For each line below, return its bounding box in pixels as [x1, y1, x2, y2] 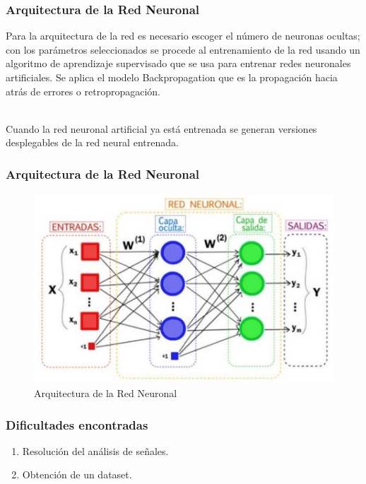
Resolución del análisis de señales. [22, 443, 169, 458]
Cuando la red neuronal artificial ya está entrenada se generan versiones [6, 121, 317, 136]
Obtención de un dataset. [22, 467, 132, 482]
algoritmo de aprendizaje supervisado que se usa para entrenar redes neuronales [6, 56, 351, 71]
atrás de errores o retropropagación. [6, 83, 160, 98]
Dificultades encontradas [6, 415, 148, 433]
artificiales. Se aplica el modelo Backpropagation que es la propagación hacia [6, 70, 338, 84]
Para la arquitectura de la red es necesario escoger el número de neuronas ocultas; [6, 28, 360, 43]
